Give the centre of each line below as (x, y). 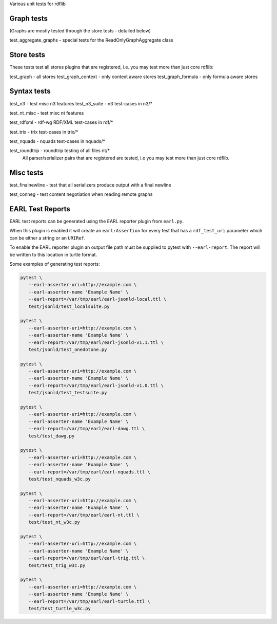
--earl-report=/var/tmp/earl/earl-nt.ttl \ (84, 515)
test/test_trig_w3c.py (57, 565)
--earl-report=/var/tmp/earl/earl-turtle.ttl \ (90, 601)
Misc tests (26, 172)
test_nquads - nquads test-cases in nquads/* (57, 141)
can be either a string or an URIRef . (47, 238)
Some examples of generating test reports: (55, 264)
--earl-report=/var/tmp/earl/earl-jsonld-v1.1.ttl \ (96, 342)
